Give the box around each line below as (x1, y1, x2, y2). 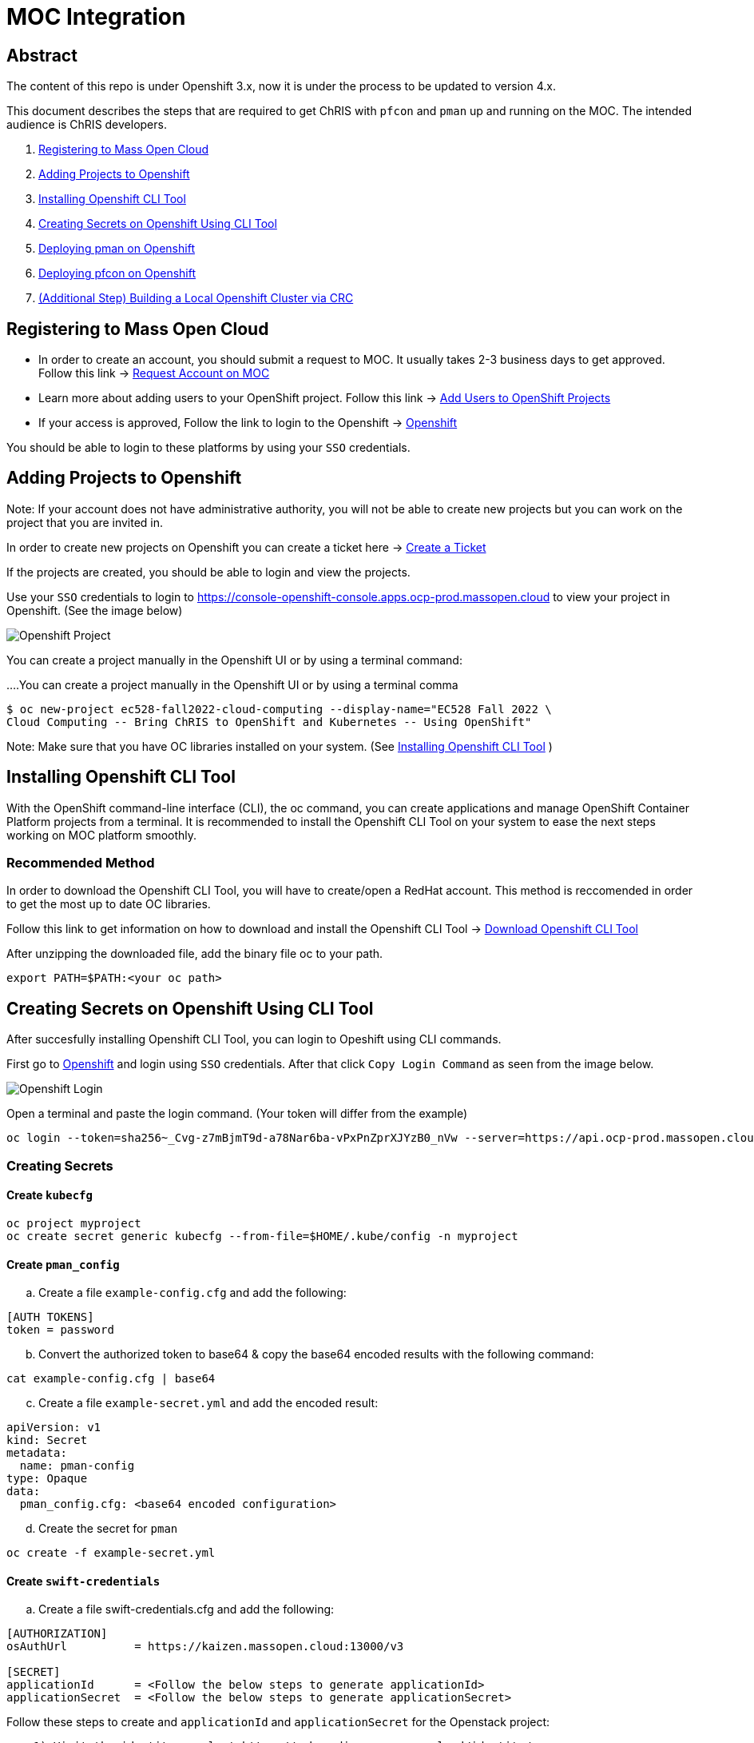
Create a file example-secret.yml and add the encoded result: (38, 1396, 379, 1410)
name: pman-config (19, 1459, 135, 1473)
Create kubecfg (6, 1188, 93, 1203)
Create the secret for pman (38, 1522, 178, 1536)
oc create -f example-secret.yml (6, 1546, 216, 1560)
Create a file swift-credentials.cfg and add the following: (38, 1602, 335, 1617)
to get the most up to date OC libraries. (6, 897, 211, 911)
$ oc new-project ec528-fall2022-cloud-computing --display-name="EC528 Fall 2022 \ (6, 702, 552, 716)
